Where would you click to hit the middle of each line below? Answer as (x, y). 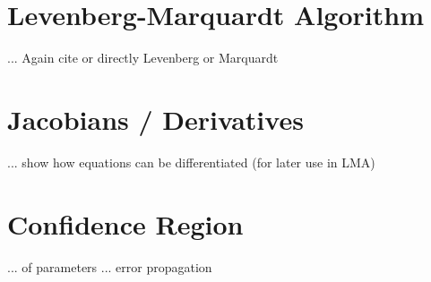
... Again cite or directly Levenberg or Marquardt (143, 58)
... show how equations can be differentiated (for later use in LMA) (191, 162)
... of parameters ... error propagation (110, 266)
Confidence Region (125, 223)
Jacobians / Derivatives (155, 119)
